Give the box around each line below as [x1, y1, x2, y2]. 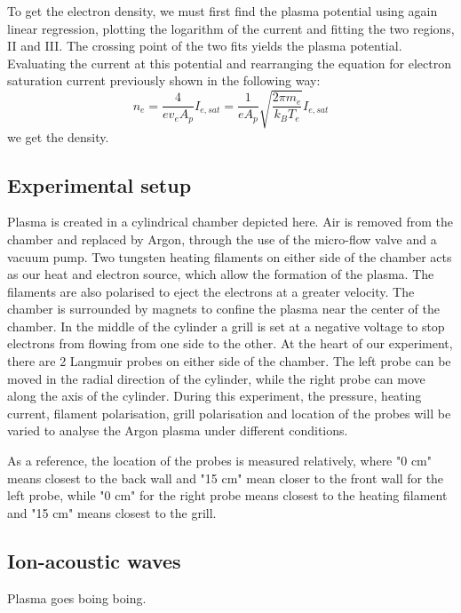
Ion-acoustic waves [7, 546, 181, 574]
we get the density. [7, 127, 109, 146]
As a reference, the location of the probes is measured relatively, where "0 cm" [7, 451, 433, 470]
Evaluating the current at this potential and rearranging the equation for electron [7, 53, 451, 72]
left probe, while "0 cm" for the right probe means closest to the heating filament [7, 486, 448, 505]
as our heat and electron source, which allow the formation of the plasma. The [7, 265, 434, 283]
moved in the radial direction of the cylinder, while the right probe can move [7, 369, 425, 387]
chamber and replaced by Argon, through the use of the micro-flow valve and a [7, 229, 437, 248]
